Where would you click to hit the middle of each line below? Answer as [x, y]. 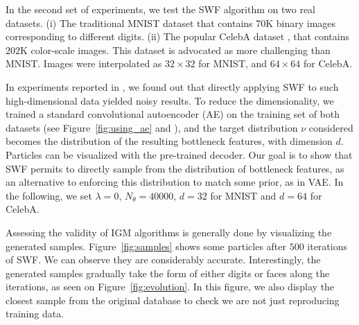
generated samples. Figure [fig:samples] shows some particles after [146, 246]
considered [331, 127]
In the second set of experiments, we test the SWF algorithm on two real [161, 9]
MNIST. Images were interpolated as [84, 63]
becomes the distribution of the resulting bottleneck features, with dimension [169, 141]
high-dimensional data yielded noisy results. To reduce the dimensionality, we [170, 100]
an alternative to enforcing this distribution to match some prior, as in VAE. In [175, 182]
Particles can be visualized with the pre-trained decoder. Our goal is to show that [179, 154]
